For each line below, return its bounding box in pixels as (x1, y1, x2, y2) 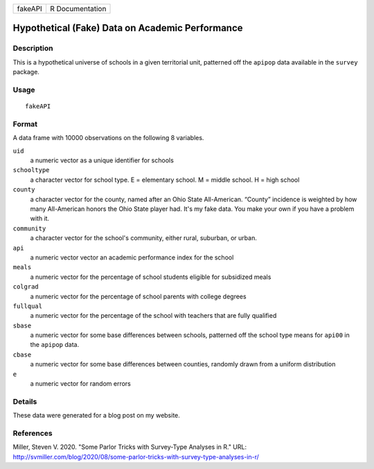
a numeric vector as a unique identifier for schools (30, 156, 175, 164)
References (12, 428, 53, 438)
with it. (30, 214, 50, 223)
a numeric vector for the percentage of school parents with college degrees (30, 292, 247, 300)
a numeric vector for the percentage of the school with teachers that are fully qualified (30, 312, 277, 320)
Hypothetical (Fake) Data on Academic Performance (12, 22, 243, 34)
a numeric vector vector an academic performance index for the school (30, 253, 234, 262)
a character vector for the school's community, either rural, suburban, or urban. (30, 234, 258, 242)
